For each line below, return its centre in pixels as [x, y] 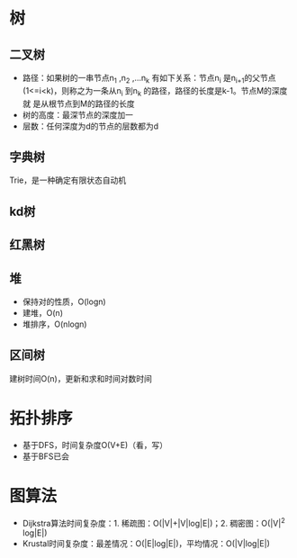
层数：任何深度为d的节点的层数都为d [90, 126]
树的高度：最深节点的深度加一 [77, 114]
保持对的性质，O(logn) [64, 301]
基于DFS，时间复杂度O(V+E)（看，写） [95, 445]
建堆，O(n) [42, 313]
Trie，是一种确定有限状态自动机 [68, 180]
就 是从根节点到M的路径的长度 [78, 103]
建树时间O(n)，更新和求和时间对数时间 [81, 378]
